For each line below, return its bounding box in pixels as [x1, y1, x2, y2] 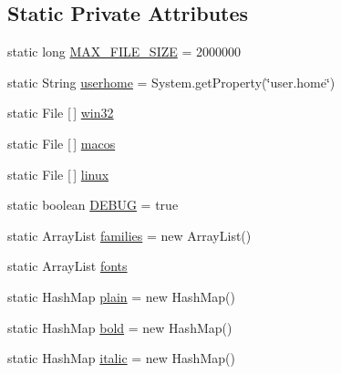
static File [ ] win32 [7, 103, 114, 122]
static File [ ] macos [7, 133, 116, 152]
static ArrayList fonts [7, 256, 128, 275]
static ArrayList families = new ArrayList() [7, 225, 252, 244]
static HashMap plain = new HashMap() [7, 286, 235, 306]
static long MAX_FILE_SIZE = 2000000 [7, 42, 241, 61]
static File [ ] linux [7, 164, 109, 183]
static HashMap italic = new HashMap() [7, 348, 235, 368]
